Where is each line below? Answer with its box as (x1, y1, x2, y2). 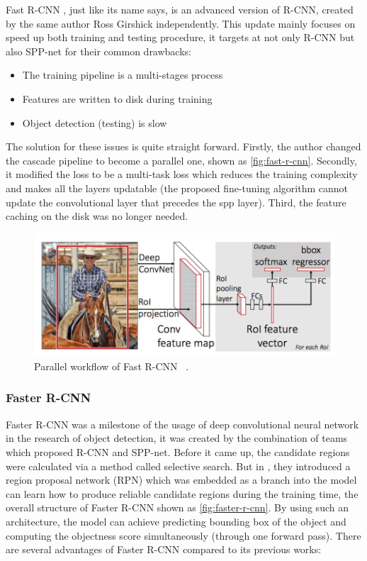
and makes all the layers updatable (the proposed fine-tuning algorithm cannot (6, 180, 348, 195)
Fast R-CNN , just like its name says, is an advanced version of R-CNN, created (6, 2, 354, 16)
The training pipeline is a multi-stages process (22, 67, 223, 82)
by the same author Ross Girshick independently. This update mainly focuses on (6, 16, 356, 30)
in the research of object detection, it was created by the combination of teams (6, 431, 348, 445)
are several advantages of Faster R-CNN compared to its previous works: (6, 542, 322, 557)
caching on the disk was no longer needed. (6, 209, 188, 223)
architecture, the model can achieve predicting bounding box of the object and (6, 513, 346, 528)
